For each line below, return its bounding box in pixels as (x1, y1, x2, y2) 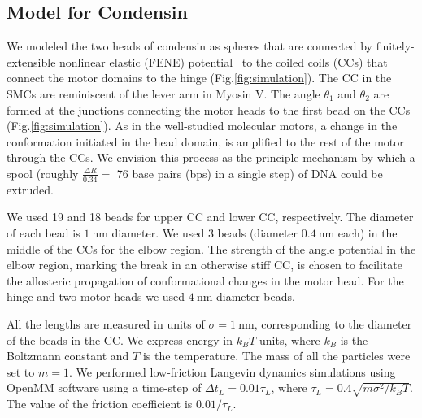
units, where (259, 331, 320, 348)
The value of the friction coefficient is (7, 395, 193, 412)
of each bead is (7, 224, 80, 241)
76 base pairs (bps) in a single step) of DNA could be (116, 164, 383, 181)
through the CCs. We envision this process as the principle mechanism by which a (7, 149, 415, 166)
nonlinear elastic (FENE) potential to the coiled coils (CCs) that (59, 53, 388, 70)
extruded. (7, 181, 54, 198)
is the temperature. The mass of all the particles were (142, 347, 411, 364)
